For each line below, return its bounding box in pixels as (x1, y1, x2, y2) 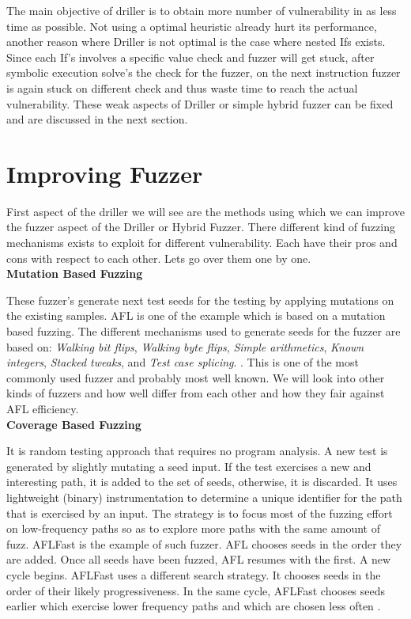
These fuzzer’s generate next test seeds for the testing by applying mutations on (6, 291, 394, 308)
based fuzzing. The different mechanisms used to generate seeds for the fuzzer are (6, 323, 401, 340)
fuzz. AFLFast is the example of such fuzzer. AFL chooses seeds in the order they (6, 535, 402, 552)
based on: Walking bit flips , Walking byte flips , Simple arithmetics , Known (6, 338, 364, 355)
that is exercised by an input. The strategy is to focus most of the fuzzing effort (6, 504, 393, 521)
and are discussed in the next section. (6, 111, 188, 127)
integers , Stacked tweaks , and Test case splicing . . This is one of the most (6, 354, 359, 370)
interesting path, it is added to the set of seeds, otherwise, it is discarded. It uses (6, 473, 398, 490)
